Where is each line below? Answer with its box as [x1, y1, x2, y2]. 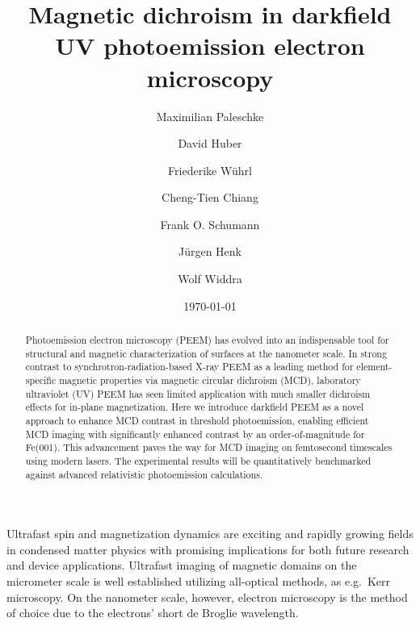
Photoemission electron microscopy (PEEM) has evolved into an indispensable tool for [25, 333, 389, 347]
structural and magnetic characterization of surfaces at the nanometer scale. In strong [25, 346, 387, 360]
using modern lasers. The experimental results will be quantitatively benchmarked [25, 453, 372, 467]
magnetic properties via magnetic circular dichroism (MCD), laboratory [59, 374, 361, 387]
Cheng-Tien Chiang [162, 189, 258, 206]
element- [356, 360, 393, 374]
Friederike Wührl [168, 161, 252, 178]
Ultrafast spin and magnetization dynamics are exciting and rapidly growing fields [6, 525, 414, 542]
